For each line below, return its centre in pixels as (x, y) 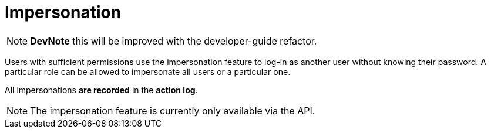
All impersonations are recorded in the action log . (101, 90)
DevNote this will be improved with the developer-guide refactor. (174, 41)
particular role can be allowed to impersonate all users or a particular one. (148, 71)
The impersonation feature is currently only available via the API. (173, 110)
